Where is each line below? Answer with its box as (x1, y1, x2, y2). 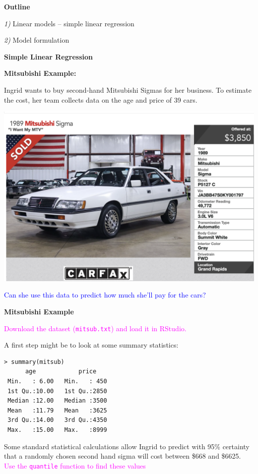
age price (25, 368, 97, 375)
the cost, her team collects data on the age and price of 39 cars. (4, 94, 197, 105)
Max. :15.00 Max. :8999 (7, 426, 107, 433)
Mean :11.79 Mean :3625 (7, 407, 107, 414)
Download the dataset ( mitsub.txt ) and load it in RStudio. (4, 323, 187, 333)
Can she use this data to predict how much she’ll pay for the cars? (4, 290, 206, 300)
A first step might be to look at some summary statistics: (4, 340, 179, 350)
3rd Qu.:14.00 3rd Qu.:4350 (7, 416, 107, 424)
